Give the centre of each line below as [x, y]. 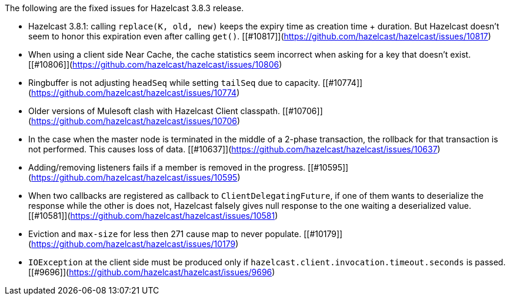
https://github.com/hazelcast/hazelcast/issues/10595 [134, 177]
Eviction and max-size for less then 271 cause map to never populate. [165, 234]
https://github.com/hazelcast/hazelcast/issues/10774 [134, 93]
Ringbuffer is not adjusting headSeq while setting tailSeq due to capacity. [174, 83]
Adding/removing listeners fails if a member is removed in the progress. [167, 167]
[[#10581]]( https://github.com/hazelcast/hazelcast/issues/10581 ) [153, 216]
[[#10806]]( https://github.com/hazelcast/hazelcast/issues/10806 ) [155, 64]
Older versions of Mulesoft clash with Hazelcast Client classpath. [154, 111]
